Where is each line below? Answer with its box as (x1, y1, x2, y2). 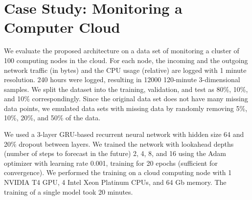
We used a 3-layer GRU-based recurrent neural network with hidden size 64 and (4, 129, 244, 139)
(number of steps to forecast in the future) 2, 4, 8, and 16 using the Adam (4, 148, 226, 158)
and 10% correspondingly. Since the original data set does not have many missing (4, 93, 248, 104)
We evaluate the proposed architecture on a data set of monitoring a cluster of (4, 45, 239, 56)
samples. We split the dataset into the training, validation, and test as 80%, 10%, (4, 84, 248, 94)
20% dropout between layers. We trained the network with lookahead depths (4, 138, 234, 149)
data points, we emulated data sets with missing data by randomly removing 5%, (4, 103, 248, 113)
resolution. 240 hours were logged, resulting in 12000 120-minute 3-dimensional (4, 74, 240, 85)
